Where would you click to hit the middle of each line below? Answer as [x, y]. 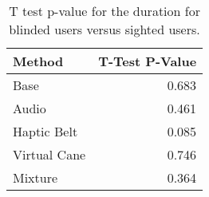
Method [38, 61]
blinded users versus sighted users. [104, 29]
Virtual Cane [49, 154]
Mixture [35, 177]
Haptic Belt [45, 131]
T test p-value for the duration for [104, 11]
